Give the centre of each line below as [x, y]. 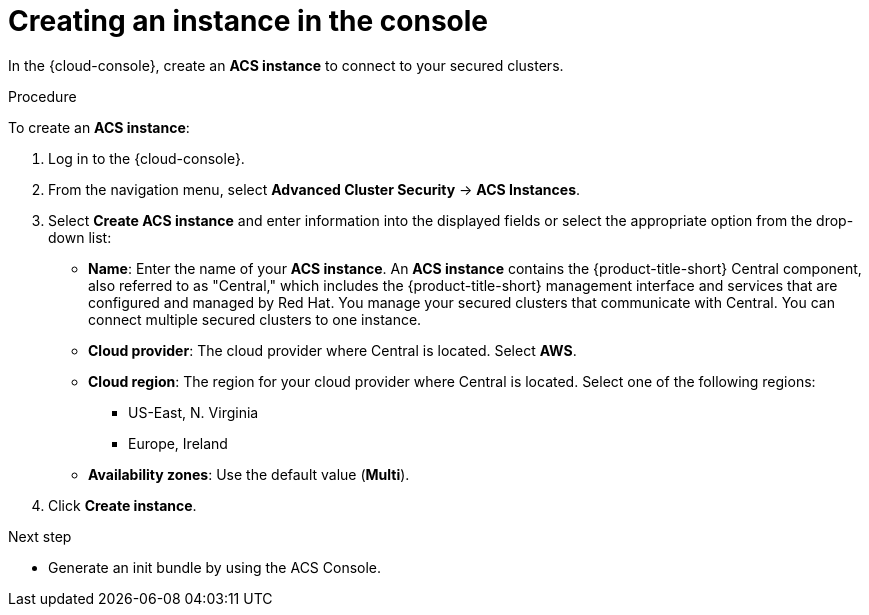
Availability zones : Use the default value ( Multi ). [249, 474]
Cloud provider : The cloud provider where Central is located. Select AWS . [332, 350]
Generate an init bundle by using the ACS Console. [215, 567]
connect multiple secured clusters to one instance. [255, 319]
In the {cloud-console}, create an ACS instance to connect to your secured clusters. [286, 65]
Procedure [42, 96]
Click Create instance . [122, 505]
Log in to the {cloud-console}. [146, 158]
